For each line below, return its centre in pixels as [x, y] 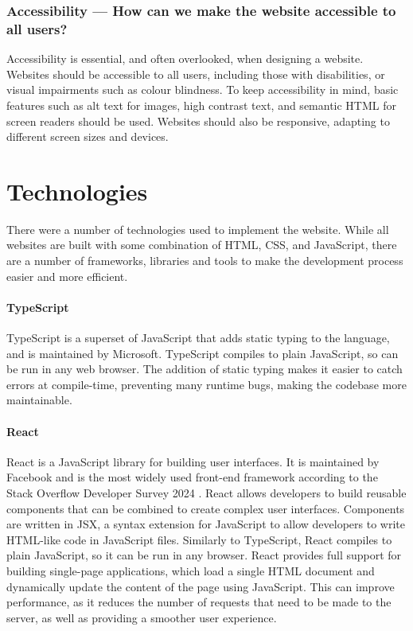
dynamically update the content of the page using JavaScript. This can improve [201, 586]
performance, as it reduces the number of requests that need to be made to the [199, 602]
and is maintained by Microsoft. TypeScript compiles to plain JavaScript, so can [203, 353]
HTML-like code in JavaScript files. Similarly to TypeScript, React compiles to [199, 539]
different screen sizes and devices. [88, 136]
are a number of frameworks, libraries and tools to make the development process [205, 261]
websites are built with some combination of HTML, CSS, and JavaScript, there [202, 245]
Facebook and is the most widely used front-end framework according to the [192, 477]
